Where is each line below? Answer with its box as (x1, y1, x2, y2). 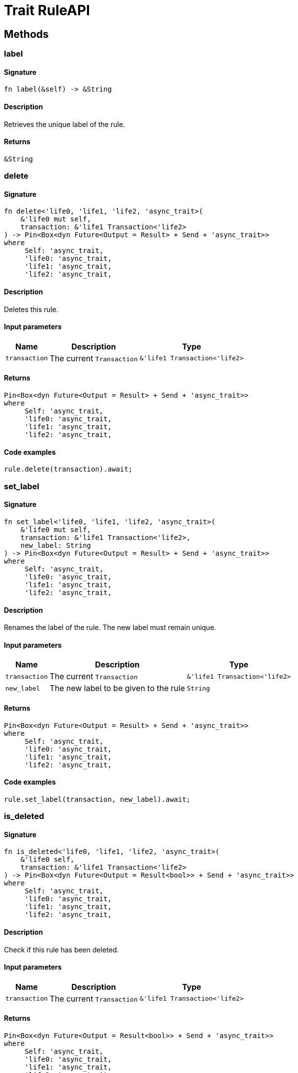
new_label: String (20, 541, 91, 549)
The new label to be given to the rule (50, 683, 185, 694)
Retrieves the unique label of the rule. (4, 120, 125, 128)
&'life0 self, (20, 855, 75, 864)
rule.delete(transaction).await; (4, 465, 133, 473)
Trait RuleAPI (4, 2, 90, 19)
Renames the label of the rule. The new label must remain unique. (4, 623, 216, 632)
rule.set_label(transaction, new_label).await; (4, 795, 191, 803)
